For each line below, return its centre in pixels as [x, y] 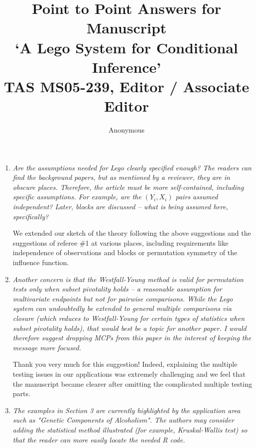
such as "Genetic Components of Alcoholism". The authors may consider [123, 420]
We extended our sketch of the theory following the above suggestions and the [132, 233]
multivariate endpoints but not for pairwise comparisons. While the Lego [123, 298]
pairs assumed [197, 197]
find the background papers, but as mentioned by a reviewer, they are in [121, 177]
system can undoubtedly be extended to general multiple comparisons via [122, 308]
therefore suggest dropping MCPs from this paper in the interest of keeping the [132, 338]
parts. [21, 393]
